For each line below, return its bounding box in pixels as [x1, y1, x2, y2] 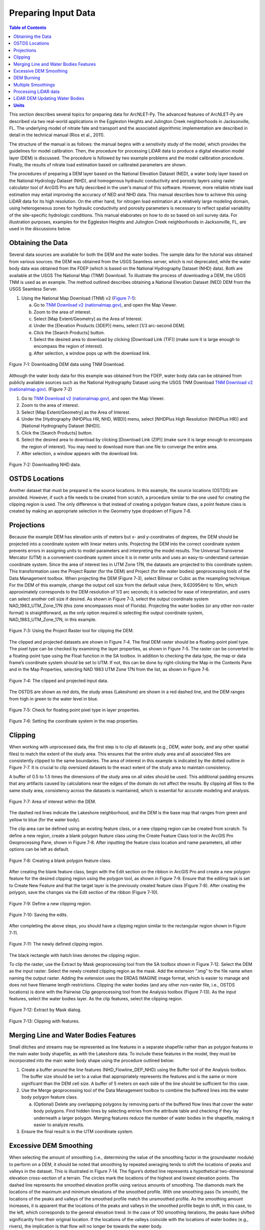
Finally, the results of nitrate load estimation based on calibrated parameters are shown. [9, 161, 186, 167]
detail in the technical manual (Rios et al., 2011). [9, 132, 105, 138]
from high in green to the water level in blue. [9, 696, 99, 702]
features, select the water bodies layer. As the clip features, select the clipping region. [9, 995, 183, 1001]
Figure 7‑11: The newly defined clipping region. [9, 941, 104, 947]
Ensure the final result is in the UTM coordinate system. [21, 1129, 133, 1135]
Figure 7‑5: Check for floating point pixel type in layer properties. [9, 707, 140, 713]
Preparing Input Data [9, 7, 96, 18]
